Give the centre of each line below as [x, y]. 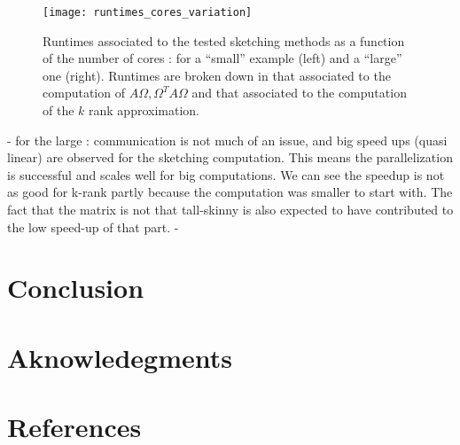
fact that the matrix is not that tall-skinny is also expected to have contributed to [230, 209]
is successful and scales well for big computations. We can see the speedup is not [226, 174]
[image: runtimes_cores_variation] [148, 12]
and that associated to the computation [299, 93]
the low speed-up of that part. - [93, 226]
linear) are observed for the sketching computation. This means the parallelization [230, 157]
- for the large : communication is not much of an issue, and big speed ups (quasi [227, 140]
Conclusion [76, 288]
